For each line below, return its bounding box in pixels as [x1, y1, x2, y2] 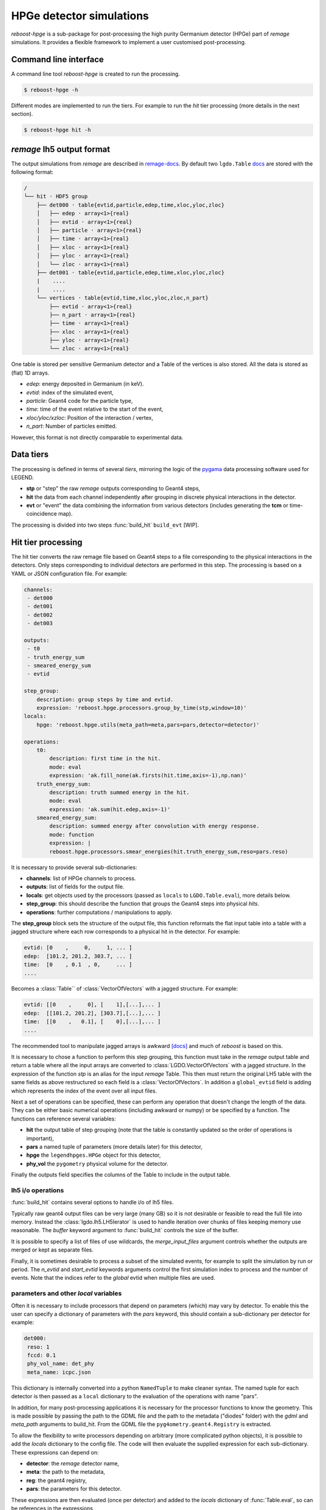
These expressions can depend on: [11, 1448, 99, 1456]
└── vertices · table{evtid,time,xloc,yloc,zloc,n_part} [36, 295, 209, 301]
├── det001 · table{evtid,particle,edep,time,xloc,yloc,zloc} [36, 269, 225, 276]
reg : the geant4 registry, [26, 1477, 87, 1484]
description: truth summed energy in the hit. [49, 789, 190, 795]
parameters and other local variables [11, 1290, 122, 1298]
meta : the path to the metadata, [26, 1468, 106, 1476]
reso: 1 [27, 1343, 50, 1350]
